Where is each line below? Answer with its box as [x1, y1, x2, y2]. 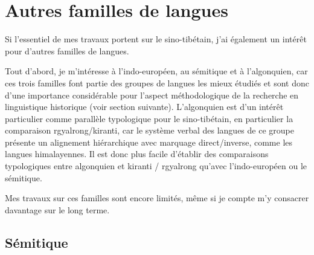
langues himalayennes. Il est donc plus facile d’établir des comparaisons [5, 147, 269, 160]
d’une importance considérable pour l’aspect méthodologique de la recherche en [5, 88, 299, 101]
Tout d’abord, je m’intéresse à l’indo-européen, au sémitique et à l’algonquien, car [5, 65, 308, 77]
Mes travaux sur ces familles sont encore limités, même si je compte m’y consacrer [5, 192, 309, 204]
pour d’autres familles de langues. [5, 44, 129, 57]
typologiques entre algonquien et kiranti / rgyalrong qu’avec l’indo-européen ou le [5, 160, 307, 172]
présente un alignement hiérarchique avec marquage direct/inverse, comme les [5, 135, 293, 148]
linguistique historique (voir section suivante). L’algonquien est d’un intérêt [5, 100, 284, 113]
